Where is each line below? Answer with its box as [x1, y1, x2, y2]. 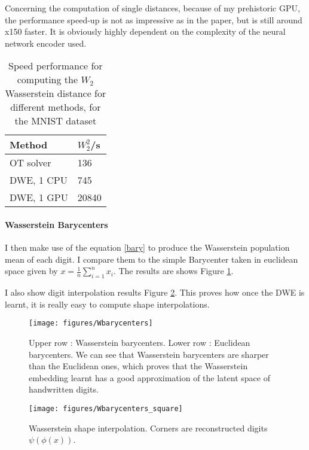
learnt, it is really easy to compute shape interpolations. [5, 297, 210, 310]
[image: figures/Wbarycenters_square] [29, 404, 183, 413]
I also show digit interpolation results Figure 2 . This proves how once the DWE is [5, 286, 305, 299]
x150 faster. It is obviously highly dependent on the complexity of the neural [5, 25, 286, 38]
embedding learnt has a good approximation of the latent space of [29, 371, 270, 384]
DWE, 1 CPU [10, 173, 68, 187]
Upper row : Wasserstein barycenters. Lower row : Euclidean [29, 336, 250, 348]
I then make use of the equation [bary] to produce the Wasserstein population [5, 241, 290, 254]
